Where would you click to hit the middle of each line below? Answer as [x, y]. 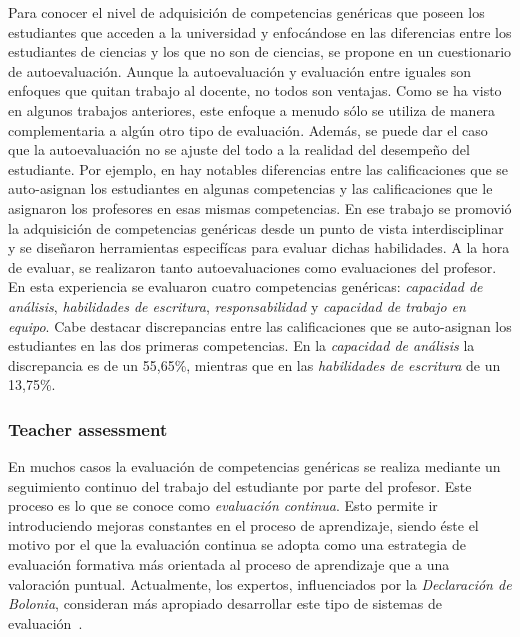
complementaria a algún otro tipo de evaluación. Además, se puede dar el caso [248, 129]
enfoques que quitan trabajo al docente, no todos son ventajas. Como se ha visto [255, 90]
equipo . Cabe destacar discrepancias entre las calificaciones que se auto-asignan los [260, 325]
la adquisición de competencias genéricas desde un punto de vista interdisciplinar [256, 227]
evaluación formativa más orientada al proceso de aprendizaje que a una [229, 564]
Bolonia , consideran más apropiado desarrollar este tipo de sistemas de [225, 603]
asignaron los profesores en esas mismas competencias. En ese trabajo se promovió [260, 207]
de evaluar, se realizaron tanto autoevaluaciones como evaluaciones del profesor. [252, 266]
